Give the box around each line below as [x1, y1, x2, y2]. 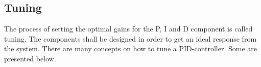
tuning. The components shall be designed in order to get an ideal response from [4, 33, 257, 44]
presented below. [4, 53, 56, 63]
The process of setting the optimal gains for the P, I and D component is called [4, 23, 253, 34]
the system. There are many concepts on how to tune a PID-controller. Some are [4, 43, 257, 54]
